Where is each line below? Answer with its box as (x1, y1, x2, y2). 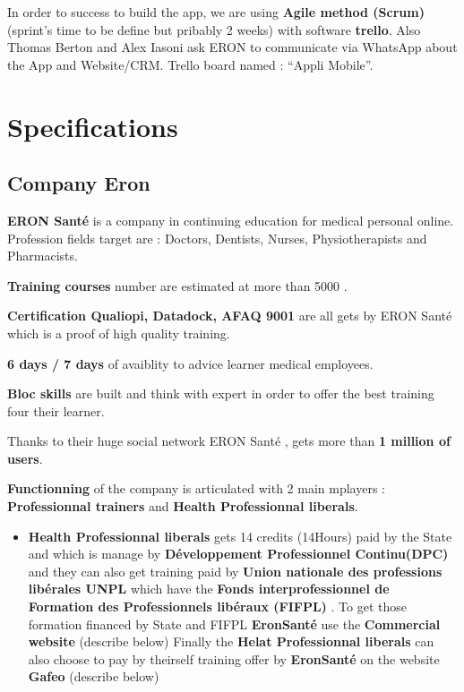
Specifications (7, 107, 178, 144)
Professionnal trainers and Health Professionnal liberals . (7, 497, 358, 516)
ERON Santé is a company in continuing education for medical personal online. (7, 210, 454, 229)
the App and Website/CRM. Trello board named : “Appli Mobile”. (7, 55, 374, 73)
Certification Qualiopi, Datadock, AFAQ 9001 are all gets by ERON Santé (7, 306, 452, 325)
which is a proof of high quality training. (7, 323, 230, 342)
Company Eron (7, 169, 150, 197)
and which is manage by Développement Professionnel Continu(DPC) (28, 544, 449, 563)
